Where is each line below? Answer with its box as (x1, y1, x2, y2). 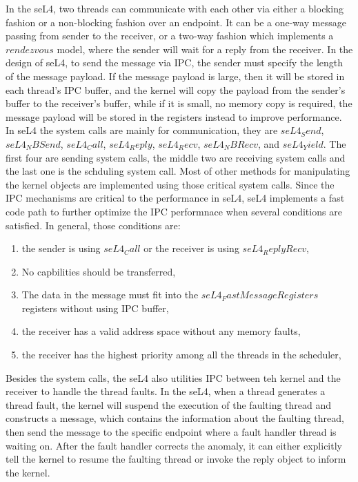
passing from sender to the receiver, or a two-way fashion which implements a (6, 28, 334, 43)
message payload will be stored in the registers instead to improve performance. (6, 109, 342, 124)
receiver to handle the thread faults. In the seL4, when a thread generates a (6, 384, 326, 398)
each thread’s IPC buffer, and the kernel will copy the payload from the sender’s (6, 82, 346, 97)
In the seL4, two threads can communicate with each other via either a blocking (6, 1, 344, 15)
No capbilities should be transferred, (21, 264, 176, 278)
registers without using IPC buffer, (21, 300, 169, 315)
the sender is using (21, 241, 101, 256)
